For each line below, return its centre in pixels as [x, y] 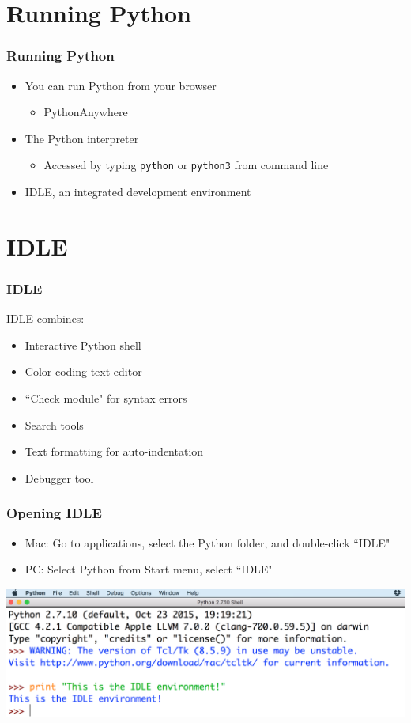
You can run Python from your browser [121, 85]
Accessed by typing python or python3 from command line [186, 165]
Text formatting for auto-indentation [114, 451]
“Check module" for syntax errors [106, 398]
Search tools [54, 424]
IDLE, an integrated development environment [138, 192]
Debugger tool [59, 477]
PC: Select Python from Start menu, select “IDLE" [149, 569]
